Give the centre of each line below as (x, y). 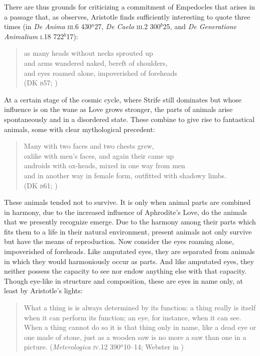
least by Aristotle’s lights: (43, 290)
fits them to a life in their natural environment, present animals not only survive (128, 231)
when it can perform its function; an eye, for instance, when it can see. (133, 317)
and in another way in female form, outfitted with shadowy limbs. (125, 175)
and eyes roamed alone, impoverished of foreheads (101, 73)
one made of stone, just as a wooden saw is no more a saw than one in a (135, 337)
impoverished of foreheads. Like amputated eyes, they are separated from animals (129, 251)
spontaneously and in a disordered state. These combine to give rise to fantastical (129, 119)
